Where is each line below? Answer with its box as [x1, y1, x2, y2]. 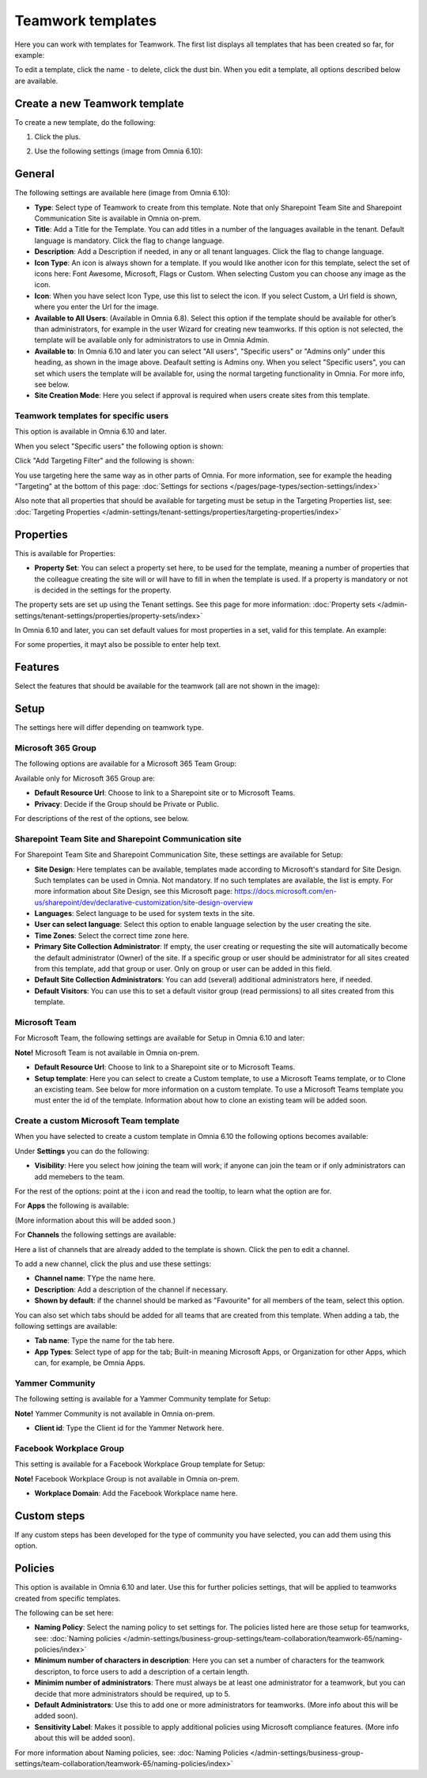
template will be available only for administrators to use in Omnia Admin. [34, 335, 270, 345]
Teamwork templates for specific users [14, 410, 169, 422]
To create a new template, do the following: [14, 117, 156, 127]
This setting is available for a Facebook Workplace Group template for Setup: [14, 1459, 266, 1469]
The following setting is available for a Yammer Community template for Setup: [14, 1394, 271, 1404]
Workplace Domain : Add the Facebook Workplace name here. [34, 1488, 238, 1498]
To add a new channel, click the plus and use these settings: [14, 1258, 212, 1269]
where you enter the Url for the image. [34, 302, 160, 312]
